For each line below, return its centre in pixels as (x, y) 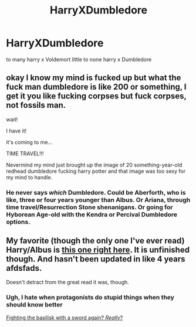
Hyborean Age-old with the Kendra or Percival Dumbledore (92, 214)
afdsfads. (24, 268)
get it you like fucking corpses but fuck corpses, (96, 96)
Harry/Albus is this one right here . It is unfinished (98, 250)
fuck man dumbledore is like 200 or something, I (96, 87)
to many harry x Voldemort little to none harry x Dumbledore (79, 59)
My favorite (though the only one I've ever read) (95, 241)
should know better (34, 305)
